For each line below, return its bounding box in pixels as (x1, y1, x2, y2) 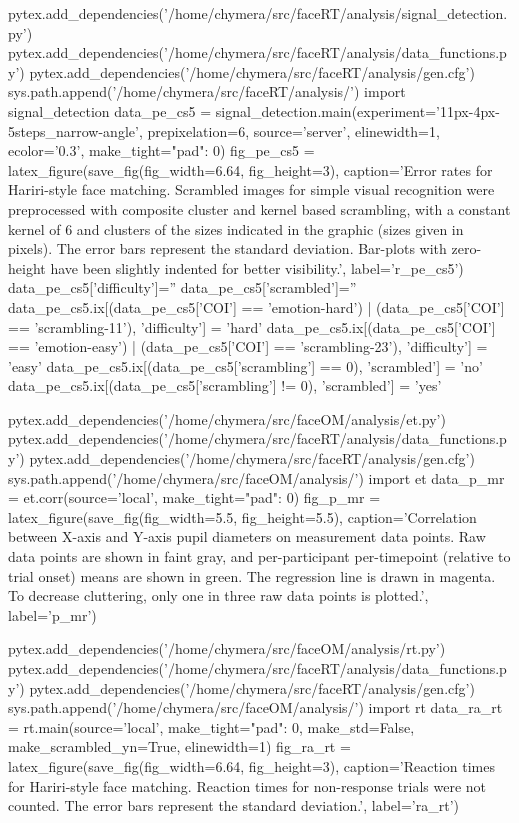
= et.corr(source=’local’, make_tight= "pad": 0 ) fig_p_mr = (8, 487, 381, 508)
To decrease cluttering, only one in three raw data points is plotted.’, (8, 585, 429, 606)
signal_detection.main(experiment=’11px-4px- (215, 100, 500, 121)
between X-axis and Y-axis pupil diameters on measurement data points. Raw (8, 526, 486, 547)
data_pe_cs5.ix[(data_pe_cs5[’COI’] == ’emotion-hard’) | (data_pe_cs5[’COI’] (8, 296, 505, 317)
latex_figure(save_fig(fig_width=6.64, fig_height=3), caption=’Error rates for (8, 159, 493, 180)
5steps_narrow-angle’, (8, 120, 143, 141)
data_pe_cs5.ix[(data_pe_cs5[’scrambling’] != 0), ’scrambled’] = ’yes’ (8, 375, 442, 396)
